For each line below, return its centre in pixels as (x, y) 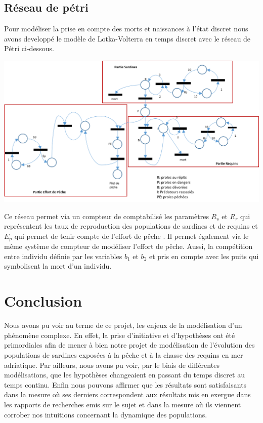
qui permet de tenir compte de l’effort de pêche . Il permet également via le (131, 236)
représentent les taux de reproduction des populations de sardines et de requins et (131, 226)
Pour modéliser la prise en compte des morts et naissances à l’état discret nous (126, 29)
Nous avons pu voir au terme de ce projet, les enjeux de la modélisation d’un (123, 325)
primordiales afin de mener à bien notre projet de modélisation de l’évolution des (129, 345)
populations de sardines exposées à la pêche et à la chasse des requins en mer (124, 354)
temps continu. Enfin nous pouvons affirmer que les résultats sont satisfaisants (125, 384)
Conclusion (43, 301)
